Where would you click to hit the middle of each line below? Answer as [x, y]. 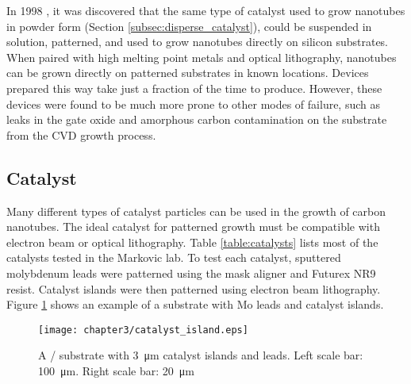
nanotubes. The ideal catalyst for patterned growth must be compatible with [193, 227]
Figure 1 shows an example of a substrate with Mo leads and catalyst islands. [195, 304]
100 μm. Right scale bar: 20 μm [116, 370]
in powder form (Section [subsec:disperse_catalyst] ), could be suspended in [189, 26]
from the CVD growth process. [81, 134]
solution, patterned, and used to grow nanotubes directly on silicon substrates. [198, 42]
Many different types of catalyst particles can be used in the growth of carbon [196, 211]
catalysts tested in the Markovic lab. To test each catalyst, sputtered [174, 257]
